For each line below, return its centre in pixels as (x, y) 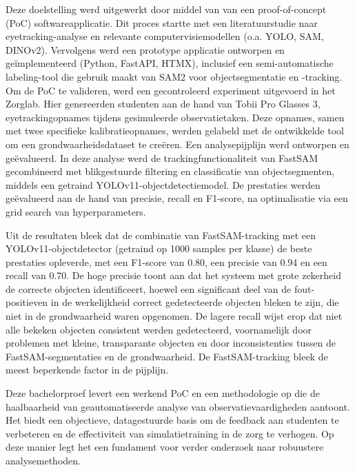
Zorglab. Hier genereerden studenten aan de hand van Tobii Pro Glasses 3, (163, 104)
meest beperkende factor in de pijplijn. (87, 370)
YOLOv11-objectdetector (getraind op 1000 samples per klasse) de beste (159, 248)
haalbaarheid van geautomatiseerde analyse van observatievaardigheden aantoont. (178, 406)
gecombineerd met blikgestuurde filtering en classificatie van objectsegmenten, (170, 171)
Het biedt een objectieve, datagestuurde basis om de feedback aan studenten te (172, 420)
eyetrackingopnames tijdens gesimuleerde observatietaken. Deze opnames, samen (175, 117)
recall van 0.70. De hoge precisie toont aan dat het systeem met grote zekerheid (174, 275)
